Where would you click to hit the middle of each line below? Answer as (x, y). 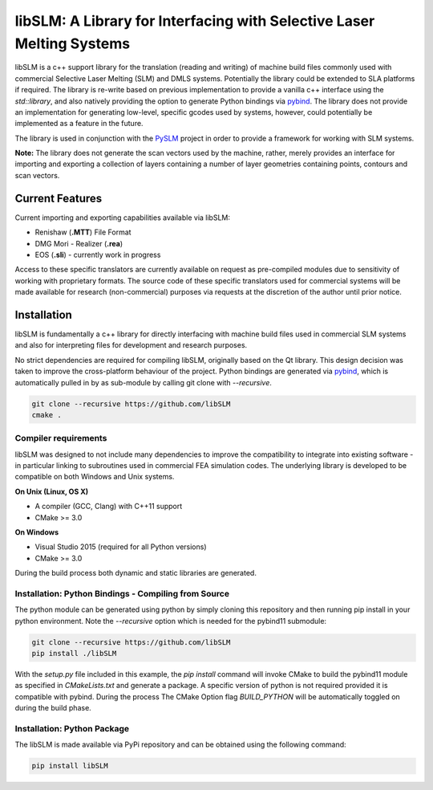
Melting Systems (73, 43)
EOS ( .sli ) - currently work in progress (98, 255)
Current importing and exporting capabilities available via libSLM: (122, 218)
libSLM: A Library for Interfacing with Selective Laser (195, 21)
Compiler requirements (61, 438)
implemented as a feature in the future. (79, 124)
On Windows (37, 532)
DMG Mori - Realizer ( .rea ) (79, 243)
